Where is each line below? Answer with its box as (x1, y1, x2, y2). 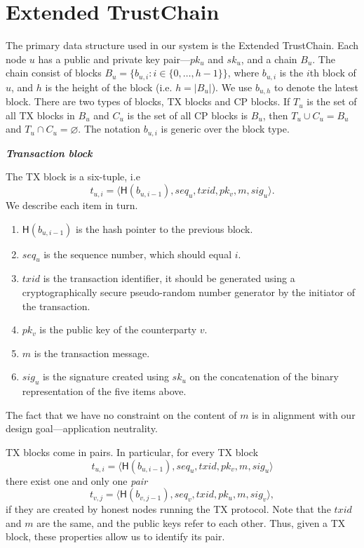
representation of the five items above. (22, 384, 187, 399)
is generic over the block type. (161, 121, 290, 136)
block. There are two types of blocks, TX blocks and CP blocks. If (6, 94, 290, 109)
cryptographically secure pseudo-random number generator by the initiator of (22, 285, 355, 300)
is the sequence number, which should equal (43, 246, 232, 261)
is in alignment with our (252, 407, 356, 422)
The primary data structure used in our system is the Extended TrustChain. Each (6, 38, 359, 53)
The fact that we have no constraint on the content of (6, 407, 237, 422)
